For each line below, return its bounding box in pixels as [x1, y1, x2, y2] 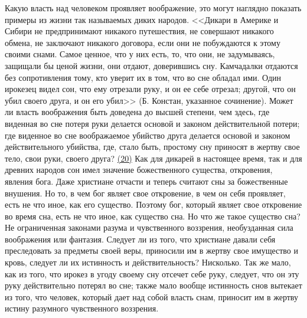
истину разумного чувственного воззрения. [5, 302, 159, 314]
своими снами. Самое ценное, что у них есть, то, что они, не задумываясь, [5, 48, 275, 60]
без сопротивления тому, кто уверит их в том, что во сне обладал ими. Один [5, 71, 282, 83]
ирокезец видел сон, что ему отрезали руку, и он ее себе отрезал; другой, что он [5, 83, 296, 95]
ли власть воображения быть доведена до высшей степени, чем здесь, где [5, 106, 270, 118]
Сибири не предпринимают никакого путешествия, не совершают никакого [5, 25, 274, 37]
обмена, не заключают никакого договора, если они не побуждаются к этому [5, 36, 280, 48]
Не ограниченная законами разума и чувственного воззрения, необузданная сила [5, 221, 293, 234]
